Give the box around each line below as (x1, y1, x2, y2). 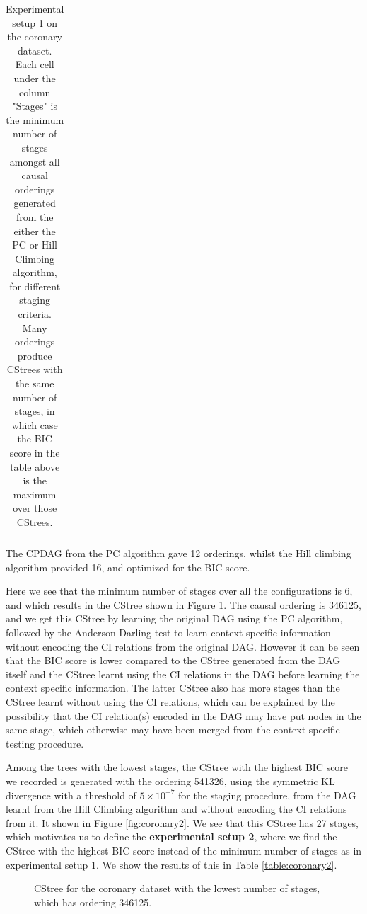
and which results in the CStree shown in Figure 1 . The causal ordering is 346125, (6, 597, 361, 612)
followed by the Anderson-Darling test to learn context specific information (6, 625, 331, 640)
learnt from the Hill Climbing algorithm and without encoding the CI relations (6, 801, 347, 816)
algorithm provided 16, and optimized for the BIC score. (6, 559, 250, 574)
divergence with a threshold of (6, 787, 136, 802)
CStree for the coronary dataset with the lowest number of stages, (34, 881, 320, 896)
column (18, 84, 51, 99)
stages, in (14, 404, 55, 418)
